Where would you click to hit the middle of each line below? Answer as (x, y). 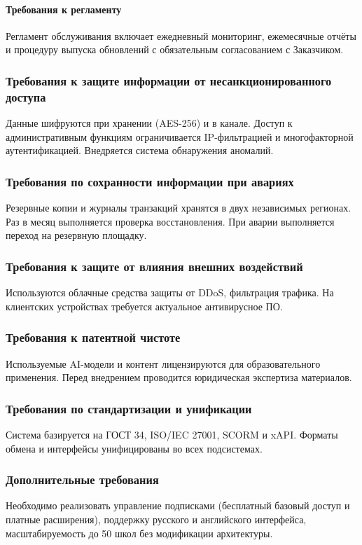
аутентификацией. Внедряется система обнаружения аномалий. (140, 150)
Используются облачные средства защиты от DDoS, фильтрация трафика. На (170, 292)
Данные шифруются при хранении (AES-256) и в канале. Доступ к (149, 123)
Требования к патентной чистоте (93, 337)
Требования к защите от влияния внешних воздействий (154, 266)
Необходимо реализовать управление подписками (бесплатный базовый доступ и (178, 505)
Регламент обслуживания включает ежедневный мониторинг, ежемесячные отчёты (181, 35)
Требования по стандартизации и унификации (129, 408)
